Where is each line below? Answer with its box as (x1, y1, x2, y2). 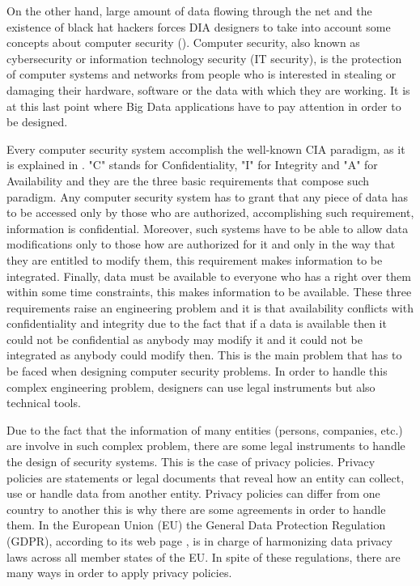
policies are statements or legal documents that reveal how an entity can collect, (6, 469, 405, 486)
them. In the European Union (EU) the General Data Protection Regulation (6, 516, 386, 533)
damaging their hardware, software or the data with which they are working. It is (6, 81, 410, 98)
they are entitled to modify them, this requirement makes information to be (6, 251, 383, 268)
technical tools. (6, 394, 81, 411)
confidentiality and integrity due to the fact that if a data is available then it (6, 315, 387, 332)
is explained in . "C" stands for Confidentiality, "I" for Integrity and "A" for (6, 156, 378, 173)
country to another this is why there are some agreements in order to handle (6, 500, 386, 517)
